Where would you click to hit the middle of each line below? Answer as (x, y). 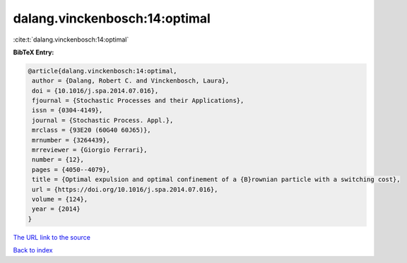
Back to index (33, 250)
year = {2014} (56, 209)
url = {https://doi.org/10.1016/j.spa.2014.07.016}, (125, 189)
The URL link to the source (52, 237)
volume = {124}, (60, 199)
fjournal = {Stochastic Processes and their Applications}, (138, 101)
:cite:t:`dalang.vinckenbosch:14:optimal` (71, 39)
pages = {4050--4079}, (71, 170)
